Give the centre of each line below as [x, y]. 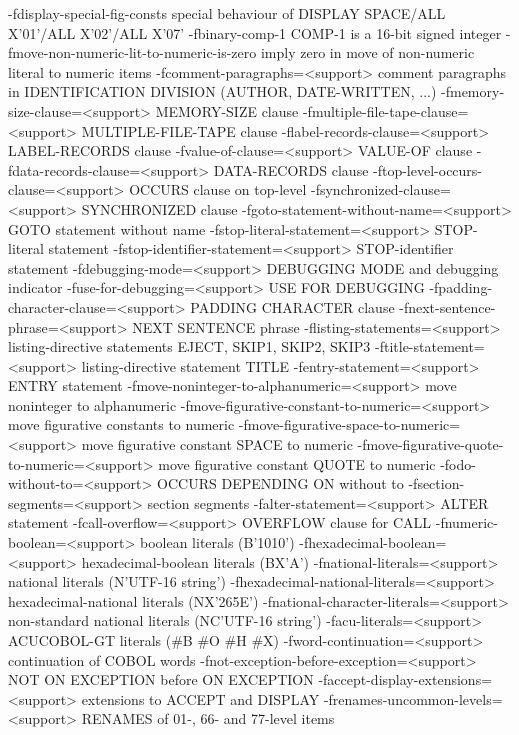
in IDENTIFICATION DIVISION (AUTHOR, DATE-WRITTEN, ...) [222, 91]
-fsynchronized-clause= [381, 189]
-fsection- [436, 483]
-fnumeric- [466, 522]
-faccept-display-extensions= [405, 679]
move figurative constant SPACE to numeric [217, 444]
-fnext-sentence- [447, 306]
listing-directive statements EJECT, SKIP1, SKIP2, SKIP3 [189, 346]
